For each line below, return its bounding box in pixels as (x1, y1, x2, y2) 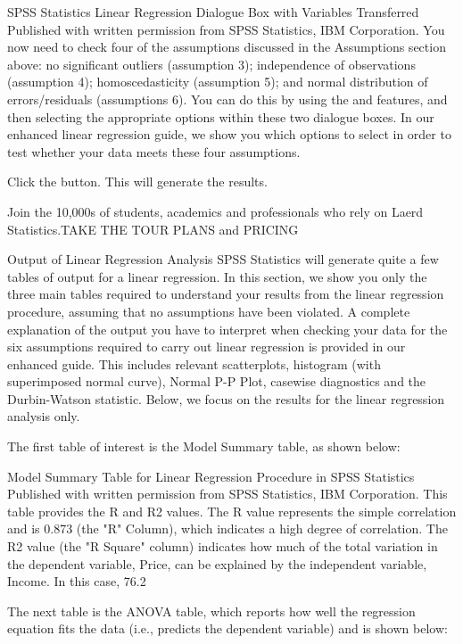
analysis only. (7, 407, 80, 425)
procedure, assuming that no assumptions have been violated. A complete (7, 301, 410, 320)
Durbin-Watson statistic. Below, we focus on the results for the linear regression (7, 389, 445, 408)
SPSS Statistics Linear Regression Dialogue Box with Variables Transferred (7, 3, 419, 21)
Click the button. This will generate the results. (7, 172, 268, 191)
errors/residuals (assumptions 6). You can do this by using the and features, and (7, 89, 448, 108)
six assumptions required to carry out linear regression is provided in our (7, 337, 406, 356)
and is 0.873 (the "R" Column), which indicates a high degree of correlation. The (7, 519, 448, 538)
